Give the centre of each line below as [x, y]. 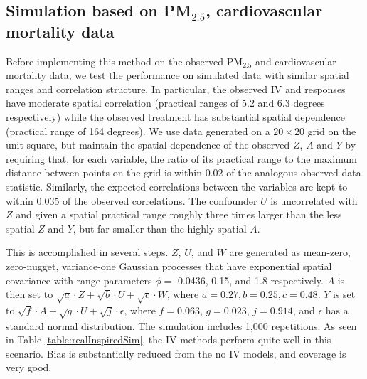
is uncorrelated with [314, 200]
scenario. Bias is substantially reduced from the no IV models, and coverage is [176, 353]
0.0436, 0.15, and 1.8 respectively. [250, 280]
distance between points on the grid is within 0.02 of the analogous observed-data [183, 172]
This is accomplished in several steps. [87, 252]
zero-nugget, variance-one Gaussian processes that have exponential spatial [169, 266]
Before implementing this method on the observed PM [124, 61]
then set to [30, 294]
